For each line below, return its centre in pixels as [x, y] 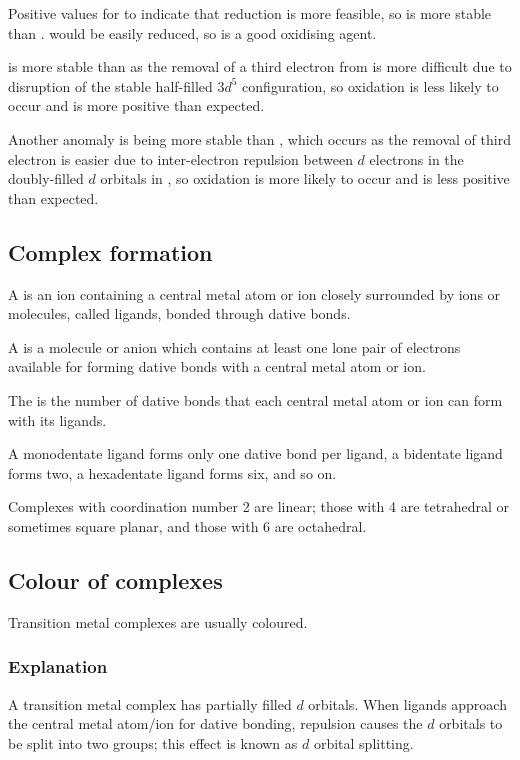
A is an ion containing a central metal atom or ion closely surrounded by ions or [254, 293]
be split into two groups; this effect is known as [153, 742]
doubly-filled [46, 178]
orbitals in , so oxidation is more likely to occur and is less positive [305, 178]
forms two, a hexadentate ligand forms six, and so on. [172, 472]
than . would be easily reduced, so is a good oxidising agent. [192, 32]
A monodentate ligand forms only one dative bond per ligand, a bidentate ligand [255, 453]
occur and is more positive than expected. [136, 105]
